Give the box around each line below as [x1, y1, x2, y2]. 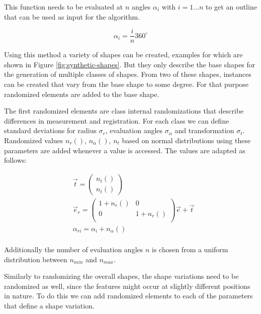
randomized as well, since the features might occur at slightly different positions [4, 280, 250, 291]
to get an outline [206, 2, 257, 12]
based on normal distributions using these [122, 135, 251, 145]
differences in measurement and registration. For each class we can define [4, 115, 229, 126]
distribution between [4, 254, 67, 264]
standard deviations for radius [4, 125, 97, 136]
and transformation [175, 125, 234, 136]
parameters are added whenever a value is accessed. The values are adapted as [4, 145, 245, 155]
